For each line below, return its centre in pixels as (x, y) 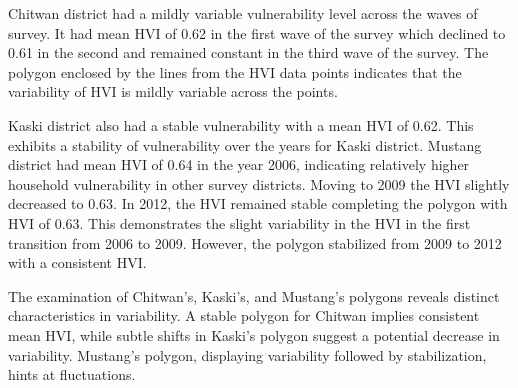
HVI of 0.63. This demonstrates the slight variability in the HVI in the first (239, 222)
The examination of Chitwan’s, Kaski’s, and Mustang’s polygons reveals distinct (254, 295)
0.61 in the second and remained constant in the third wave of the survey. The (248, 52)
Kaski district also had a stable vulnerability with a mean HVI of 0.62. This (241, 124)
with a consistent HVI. (77, 262)
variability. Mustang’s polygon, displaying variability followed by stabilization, (247, 354)
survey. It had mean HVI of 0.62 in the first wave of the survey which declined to (257, 32)
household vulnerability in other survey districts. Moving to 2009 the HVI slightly (259, 183)
